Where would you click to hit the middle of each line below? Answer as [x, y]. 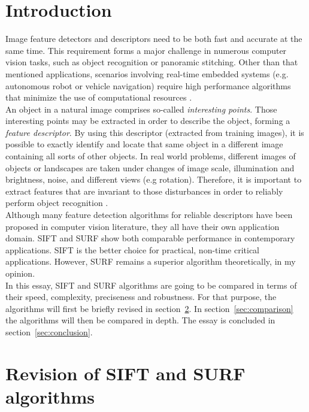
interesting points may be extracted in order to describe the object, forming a [148, 121]
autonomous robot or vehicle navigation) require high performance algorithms [148, 85]
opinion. [20, 273]
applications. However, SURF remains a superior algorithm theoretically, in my [151, 261]
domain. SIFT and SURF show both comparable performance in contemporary [150, 238]
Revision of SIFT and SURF [125, 373]
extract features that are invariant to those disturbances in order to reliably [144, 191]
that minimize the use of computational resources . [99, 97]
